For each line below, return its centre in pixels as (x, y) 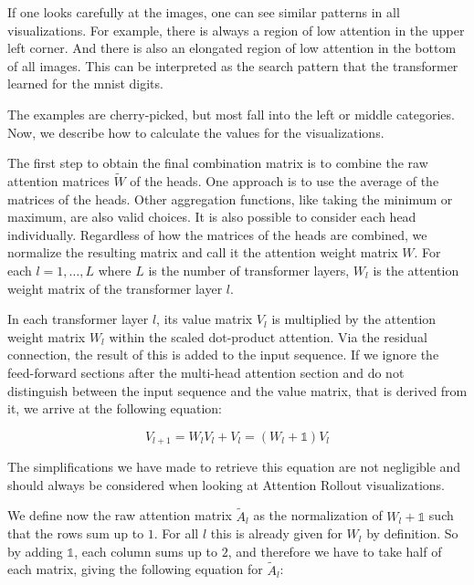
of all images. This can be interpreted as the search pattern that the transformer (233, 65)
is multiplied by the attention (354, 319)
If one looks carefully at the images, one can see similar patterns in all (204, 12)
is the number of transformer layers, (249, 270)
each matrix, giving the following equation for (135, 569)
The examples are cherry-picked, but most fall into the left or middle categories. (231, 114)
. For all (176, 533)
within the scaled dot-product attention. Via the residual (268, 336)
